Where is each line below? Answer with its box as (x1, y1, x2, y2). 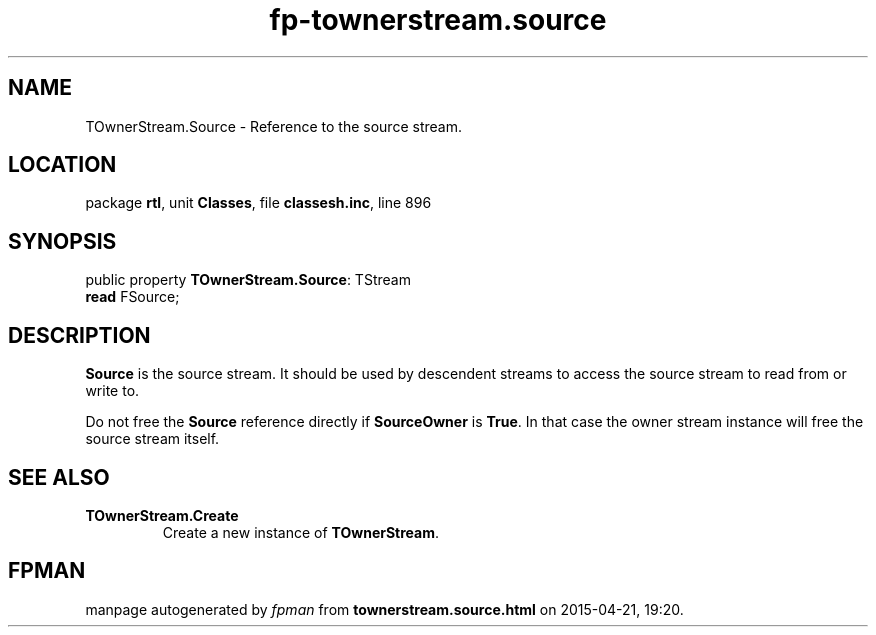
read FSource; (85, 288, 180, 306)
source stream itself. (85, 430, 220, 448)
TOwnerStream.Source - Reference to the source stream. (85, 117, 462, 135)
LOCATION (8, 152, 117, 178)
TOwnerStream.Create (85, 506, 239, 524)
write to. (85, 382, 140, 400)
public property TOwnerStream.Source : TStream (85, 271, 411, 289)
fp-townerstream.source (269, 3, 607, 37)
